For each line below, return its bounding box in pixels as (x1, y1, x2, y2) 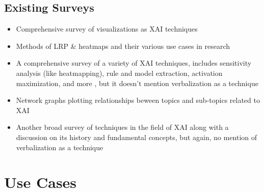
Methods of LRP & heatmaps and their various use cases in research (16, 40, 230, 51)
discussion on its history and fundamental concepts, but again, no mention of (16, 131, 257, 142)
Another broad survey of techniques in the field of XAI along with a (16, 122, 229, 132)
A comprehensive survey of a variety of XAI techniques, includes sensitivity (16, 58, 252, 68)
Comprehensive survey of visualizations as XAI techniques (16, 23, 198, 34)
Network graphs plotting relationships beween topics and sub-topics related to (16, 95, 260, 105)
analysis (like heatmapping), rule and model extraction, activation (16, 67, 223, 78)
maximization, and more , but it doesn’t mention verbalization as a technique (16, 77, 258, 88)
